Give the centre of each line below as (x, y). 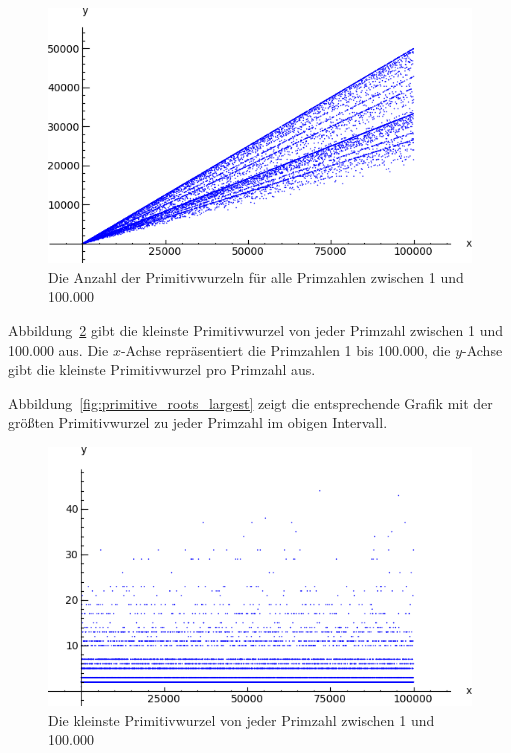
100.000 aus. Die (58, 349)
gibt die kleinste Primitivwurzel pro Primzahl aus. (162, 369)
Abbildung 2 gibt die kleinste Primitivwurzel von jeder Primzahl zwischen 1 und (256, 329)
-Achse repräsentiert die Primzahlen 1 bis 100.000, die (285, 349)
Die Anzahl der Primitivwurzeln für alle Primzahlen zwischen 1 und (256, 276)
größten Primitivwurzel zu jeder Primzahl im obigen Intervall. (198, 422)
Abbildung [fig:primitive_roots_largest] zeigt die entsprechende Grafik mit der (250, 402)
